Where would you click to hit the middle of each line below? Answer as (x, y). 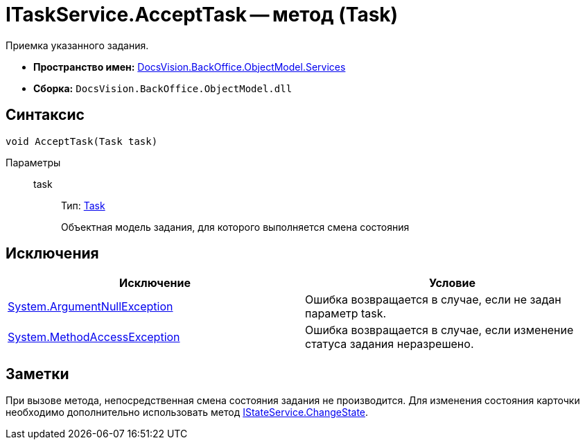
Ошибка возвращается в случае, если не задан (433, 300)
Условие (452, 283)
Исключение (155, 283)
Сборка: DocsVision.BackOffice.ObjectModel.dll (163, 88)
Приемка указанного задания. (77, 45)
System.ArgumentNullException (90, 307)
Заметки (37, 374)
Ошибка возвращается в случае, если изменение (439, 330)
